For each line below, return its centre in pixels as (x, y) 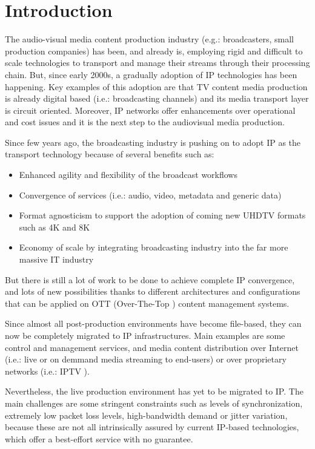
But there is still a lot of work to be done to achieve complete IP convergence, (150, 279)
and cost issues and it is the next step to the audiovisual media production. (145, 122)
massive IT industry (56, 259)
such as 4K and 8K (55, 227)
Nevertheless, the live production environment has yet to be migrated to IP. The (154, 391)
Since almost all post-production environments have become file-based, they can (153, 323)
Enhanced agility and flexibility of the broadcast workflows (128, 175)
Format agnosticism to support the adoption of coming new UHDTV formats (162, 215)
